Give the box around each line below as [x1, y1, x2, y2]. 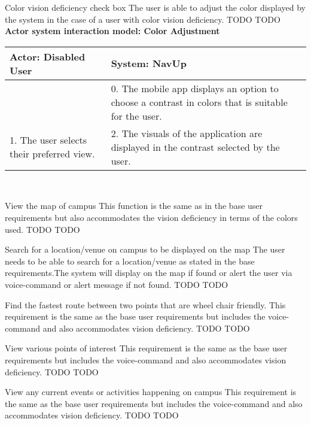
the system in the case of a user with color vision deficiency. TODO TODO [5, 13, 280, 25]
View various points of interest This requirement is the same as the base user [5, 342, 288, 354]
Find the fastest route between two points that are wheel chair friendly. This [5, 298, 286, 311]
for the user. [111, 108, 162, 123]
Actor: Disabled [10, 49, 86, 63]
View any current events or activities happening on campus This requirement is [5, 385, 297, 398]
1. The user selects [10, 133, 87, 147]
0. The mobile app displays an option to [111, 81, 279, 95]
